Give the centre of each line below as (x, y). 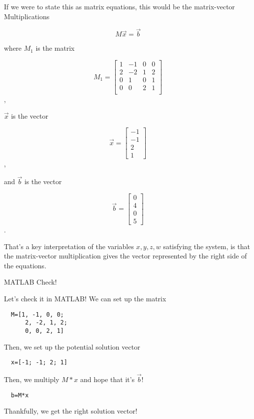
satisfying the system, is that (206, 246)
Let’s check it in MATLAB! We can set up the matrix (85, 298)
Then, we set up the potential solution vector (72, 346)
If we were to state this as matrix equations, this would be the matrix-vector (120, 6)
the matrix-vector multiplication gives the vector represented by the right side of (126, 256)
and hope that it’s (107, 379)
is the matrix (55, 48)
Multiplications (27, 16)
